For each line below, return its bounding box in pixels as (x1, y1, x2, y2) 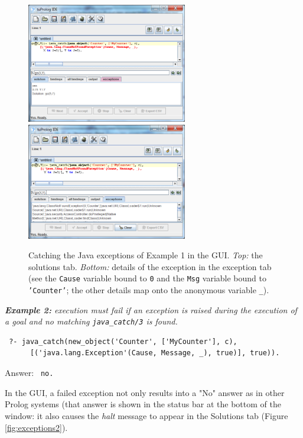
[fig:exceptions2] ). (5, 421, 68, 433)
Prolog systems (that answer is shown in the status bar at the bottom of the (5, 398, 281, 410)
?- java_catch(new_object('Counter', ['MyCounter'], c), (9, 337, 237, 346)
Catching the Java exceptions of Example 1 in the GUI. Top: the (28, 249, 263, 261)
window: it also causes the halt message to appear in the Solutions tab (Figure (5, 409, 288, 421)
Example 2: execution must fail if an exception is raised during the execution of (5, 303, 297, 316)
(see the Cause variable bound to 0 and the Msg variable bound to (28, 272, 266, 284)
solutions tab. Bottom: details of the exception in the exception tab (28, 260, 272, 272)
